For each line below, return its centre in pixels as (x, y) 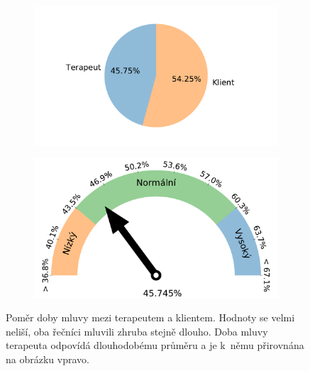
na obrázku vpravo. (48, 359)
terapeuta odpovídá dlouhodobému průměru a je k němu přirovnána (155, 345)
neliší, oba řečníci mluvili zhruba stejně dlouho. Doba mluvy (137, 331)
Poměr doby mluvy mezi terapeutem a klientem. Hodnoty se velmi (150, 317)
